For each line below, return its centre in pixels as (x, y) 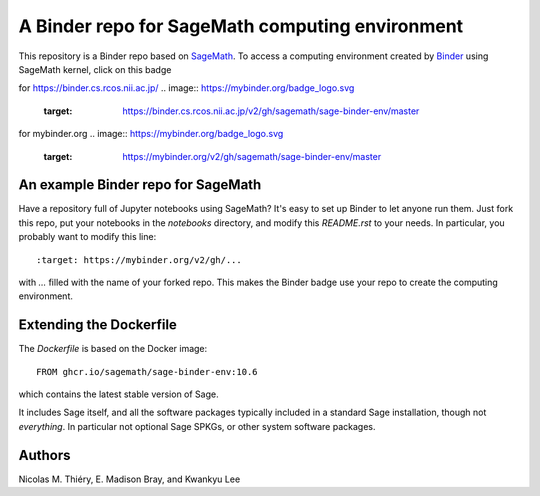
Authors (44, 455)
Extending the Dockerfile (97, 325)
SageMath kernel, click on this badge (95, 69)
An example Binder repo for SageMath (140, 185)
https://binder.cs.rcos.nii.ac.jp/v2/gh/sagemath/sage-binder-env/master (271, 111)
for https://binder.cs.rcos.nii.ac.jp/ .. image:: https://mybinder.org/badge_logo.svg (186, 88)
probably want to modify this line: (87, 237)
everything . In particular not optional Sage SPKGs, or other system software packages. (197, 426)
